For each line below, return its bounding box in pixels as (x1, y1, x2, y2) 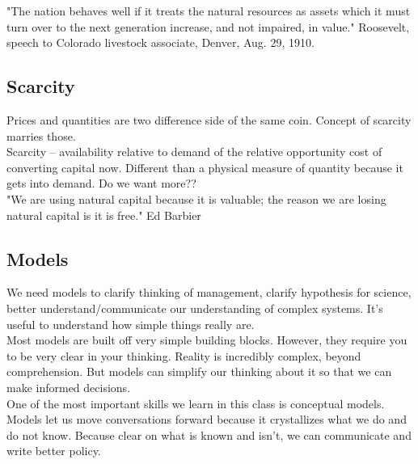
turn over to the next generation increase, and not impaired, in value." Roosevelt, (6, 18, 410, 35)
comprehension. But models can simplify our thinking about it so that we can (6, 363, 392, 380)
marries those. (6, 127, 76, 144)
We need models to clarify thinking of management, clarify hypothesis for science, (6, 284, 412, 301)
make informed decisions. (6, 378, 131, 395)
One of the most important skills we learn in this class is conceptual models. (6, 394, 385, 411)
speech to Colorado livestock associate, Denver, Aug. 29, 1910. (6, 34, 315, 51)
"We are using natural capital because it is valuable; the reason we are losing (6, 190, 386, 207)
